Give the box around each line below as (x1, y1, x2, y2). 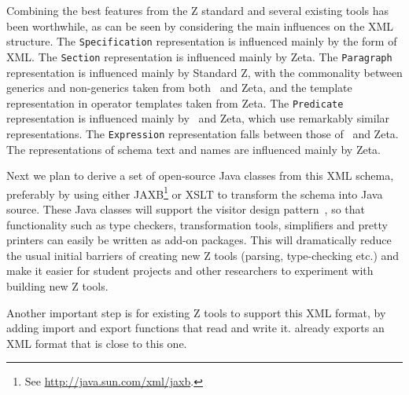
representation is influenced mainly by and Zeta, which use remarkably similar (6, 110, 390, 126)
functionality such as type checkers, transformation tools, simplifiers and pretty (6, 216, 388, 232)
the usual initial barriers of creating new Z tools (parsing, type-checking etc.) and (6, 247, 400, 263)
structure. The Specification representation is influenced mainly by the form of (6, 33, 397, 49)
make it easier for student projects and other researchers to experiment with (6, 262, 374, 279)
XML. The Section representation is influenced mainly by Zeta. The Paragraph (6, 48, 392, 64)
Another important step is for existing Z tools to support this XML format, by (6, 304, 386, 320)
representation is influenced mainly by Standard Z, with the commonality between (6, 64, 403, 80)
